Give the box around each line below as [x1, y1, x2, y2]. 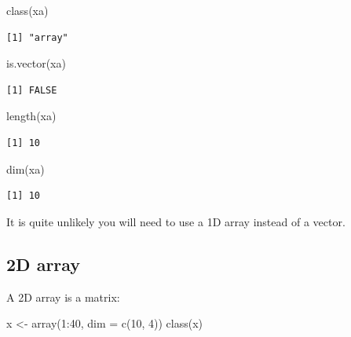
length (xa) [6, 108, 57, 124]
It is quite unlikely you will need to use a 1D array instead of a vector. [6, 213, 346, 229]
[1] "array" [6, 31, 68, 43]
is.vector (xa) [6, 55, 66, 71]
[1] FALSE [6, 84, 57, 96]
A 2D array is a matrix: [6, 288, 120, 305]
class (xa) [6, 2, 49, 18]
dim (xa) [6, 160, 45, 177]
